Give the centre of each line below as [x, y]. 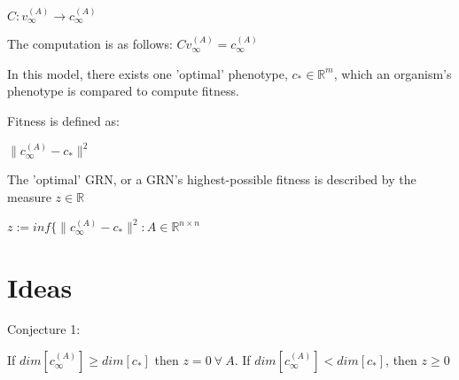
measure [29, 196]
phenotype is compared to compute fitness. [123, 91]
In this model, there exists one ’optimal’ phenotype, [148, 73]
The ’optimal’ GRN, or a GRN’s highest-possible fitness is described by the [212, 179]
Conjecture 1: [44, 329]
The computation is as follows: [90, 44]
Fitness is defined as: [63, 121]
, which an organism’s [393, 73]
